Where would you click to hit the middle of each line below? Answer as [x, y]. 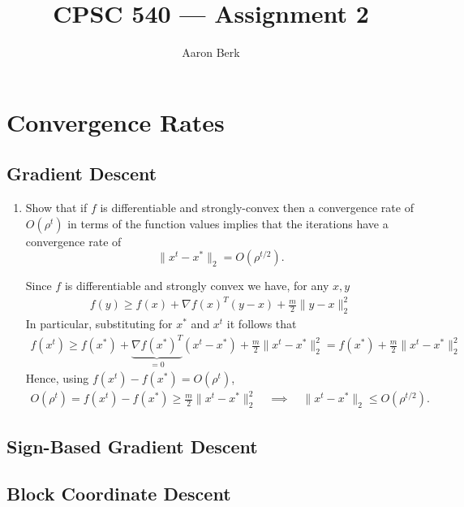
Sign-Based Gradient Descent [132, 446]
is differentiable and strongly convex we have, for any [197, 286]
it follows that [262, 324]
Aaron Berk [211, 52]
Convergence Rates [116, 121]
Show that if [56, 208]
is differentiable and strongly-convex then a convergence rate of [257, 208]
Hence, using [57, 377]
